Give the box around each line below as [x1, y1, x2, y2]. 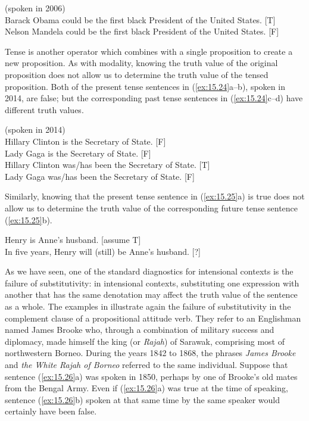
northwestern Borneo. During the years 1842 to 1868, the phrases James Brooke [5, 347, 296, 359]
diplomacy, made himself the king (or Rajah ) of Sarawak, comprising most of [5, 335, 285, 347]
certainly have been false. [5, 405, 97, 417]
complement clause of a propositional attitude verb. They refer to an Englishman [5, 311, 301, 324]
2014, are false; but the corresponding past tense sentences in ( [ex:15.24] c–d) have [5, 92, 303, 104]
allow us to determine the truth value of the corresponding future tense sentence [5, 201, 298, 214]
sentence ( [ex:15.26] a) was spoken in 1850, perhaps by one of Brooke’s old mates [5, 370, 298, 382]
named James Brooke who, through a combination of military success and [5, 323, 274, 336]
